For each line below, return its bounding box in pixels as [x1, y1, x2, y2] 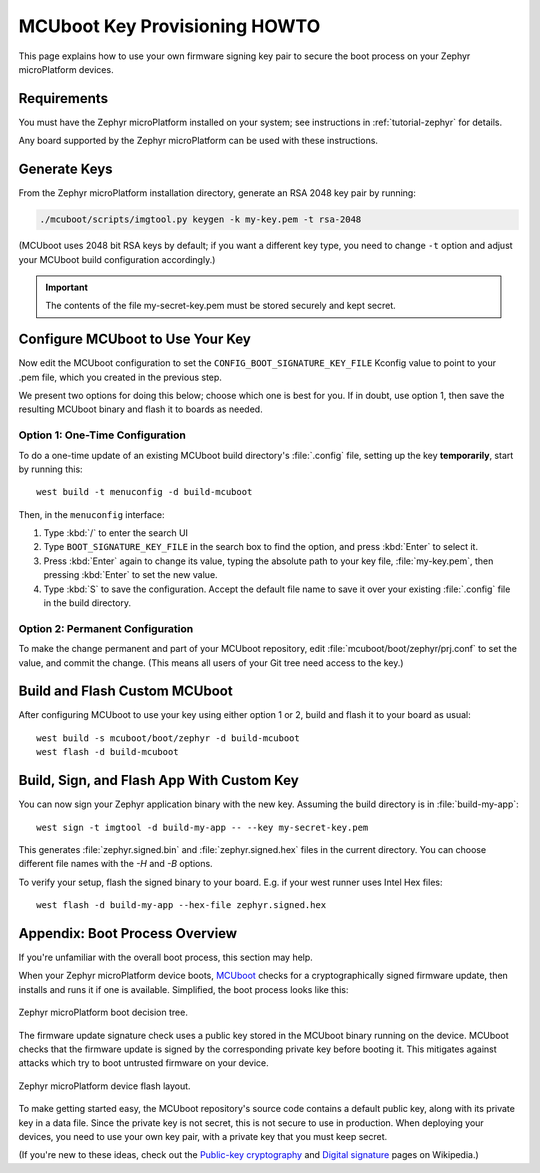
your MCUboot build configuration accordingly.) [18, 253, 216, 265]
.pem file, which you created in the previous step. [18, 371, 222, 383]
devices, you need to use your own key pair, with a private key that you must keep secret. [18, 1130, 388, 1142]
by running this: [18, 463, 84, 475]
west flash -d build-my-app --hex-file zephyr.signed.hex [36, 900, 327, 911]
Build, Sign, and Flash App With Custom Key [18, 772, 299, 789]
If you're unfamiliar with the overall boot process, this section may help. [18, 951, 314, 963]
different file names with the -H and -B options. [18, 858, 214, 870]
